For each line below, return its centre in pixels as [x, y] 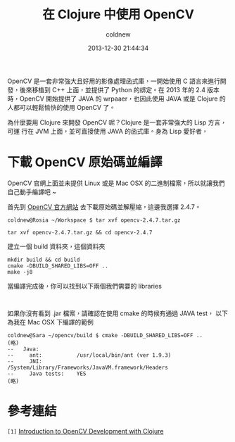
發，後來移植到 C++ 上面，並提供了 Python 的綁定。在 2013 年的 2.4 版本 [114, 89]
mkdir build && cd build [44, 260]
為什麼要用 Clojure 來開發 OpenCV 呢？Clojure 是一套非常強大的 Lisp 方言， [117, 122]
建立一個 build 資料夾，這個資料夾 [56, 246]
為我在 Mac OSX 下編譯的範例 [50, 322]
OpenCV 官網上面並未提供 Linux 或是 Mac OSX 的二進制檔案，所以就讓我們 [116, 183]
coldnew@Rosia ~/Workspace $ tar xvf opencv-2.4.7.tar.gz [94, 220]
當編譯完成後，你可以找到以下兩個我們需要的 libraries [84, 286]
